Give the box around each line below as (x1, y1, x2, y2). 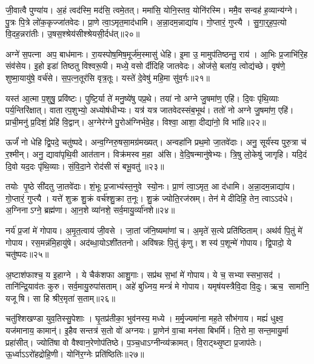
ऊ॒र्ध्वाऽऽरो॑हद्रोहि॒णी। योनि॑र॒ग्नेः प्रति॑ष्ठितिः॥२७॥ (5, 348, 144, 360)
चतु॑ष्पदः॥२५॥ (5, 248, 49, 260)
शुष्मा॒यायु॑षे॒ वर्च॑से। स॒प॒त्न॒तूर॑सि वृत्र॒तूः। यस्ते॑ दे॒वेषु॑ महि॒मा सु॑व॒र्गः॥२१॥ (5, 71, 210, 84)
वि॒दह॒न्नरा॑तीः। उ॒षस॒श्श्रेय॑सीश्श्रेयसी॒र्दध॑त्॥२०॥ (5, 27, 140, 40)
